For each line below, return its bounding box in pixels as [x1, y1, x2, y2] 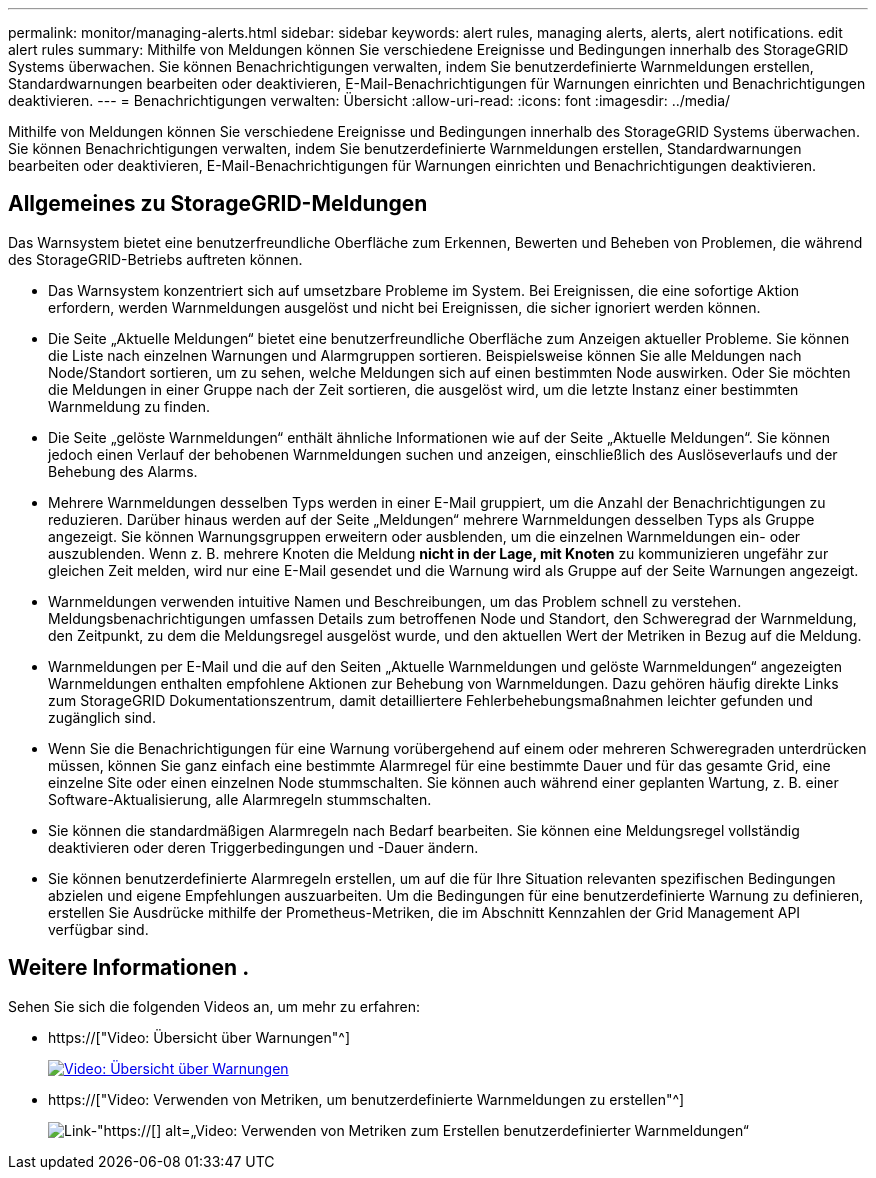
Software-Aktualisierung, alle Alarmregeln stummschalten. [48, 790, 432, 808]
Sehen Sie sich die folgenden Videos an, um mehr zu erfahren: [8, 997, 421, 1015]
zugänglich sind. [48, 708, 156, 726]
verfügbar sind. [48, 920, 149, 938]
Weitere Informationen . [8, 955, 250, 981]
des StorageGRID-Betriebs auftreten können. [8, 250, 303, 268]
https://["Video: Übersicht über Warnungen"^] [48, 1028, 351, 1046]
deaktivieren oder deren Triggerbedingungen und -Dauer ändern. [48, 838, 479, 856]
